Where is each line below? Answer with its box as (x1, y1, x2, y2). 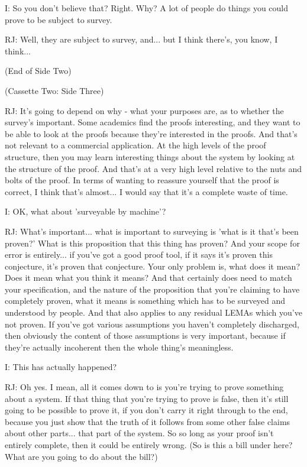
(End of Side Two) (5, 64, 72, 77)
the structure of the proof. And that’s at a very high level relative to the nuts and (5, 162, 302, 174)
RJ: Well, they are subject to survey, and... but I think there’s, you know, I (5, 33, 278, 46)
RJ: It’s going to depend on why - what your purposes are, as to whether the (5, 104, 284, 116)
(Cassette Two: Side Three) (5, 84, 104, 96)
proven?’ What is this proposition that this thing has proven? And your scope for (5, 236, 300, 249)
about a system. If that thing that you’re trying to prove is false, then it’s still (5, 392, 289, 404)
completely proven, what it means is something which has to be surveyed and (5, 294, 286, 307)
